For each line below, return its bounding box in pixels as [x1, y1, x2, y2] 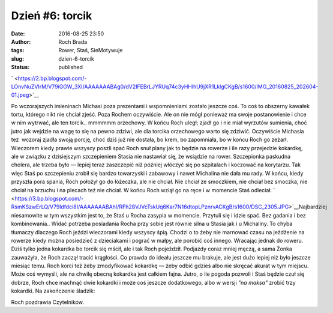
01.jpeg [11, 91, 29, 99]
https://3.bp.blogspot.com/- [14, 195, 84, 202]
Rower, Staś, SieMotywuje [58, 47, 123, 54]
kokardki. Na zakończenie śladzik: [11, 287, 95, 294]
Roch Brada [58, 38, 88, 45]
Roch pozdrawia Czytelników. [11, 298, 84, 306]
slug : [11, 55, 24, 62]
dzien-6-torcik [58, 55, 94, 62]
